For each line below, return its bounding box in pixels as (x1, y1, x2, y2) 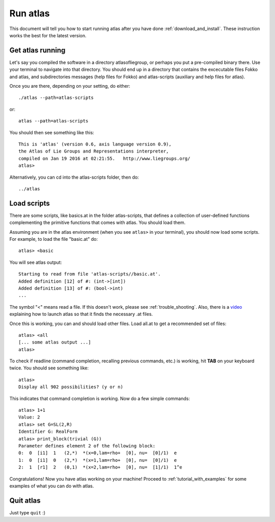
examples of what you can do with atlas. (9, 483, 94, 489)
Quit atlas (9, 496, 41, 505)
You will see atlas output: (9, 259, 62, 265)
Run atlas (9, 8, 50, 19)
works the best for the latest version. (9, 32, 87, 38)
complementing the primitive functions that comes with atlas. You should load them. (9, 219, 186, 226)
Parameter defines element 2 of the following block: (18, 443, 155, 449)
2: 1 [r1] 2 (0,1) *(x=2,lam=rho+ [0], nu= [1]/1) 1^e (18, 464, 183, 470)
